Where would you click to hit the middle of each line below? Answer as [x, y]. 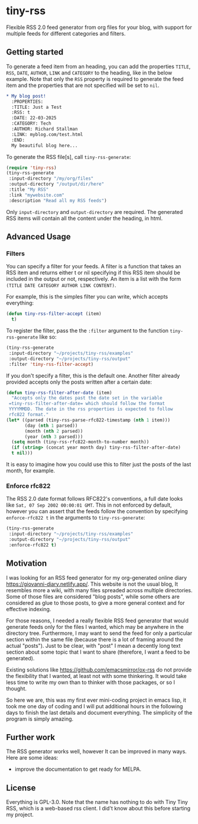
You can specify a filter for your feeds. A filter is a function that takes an [94, 267]
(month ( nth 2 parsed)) [54, 431]
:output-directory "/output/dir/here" [56, 184]
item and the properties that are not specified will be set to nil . [83, 85]
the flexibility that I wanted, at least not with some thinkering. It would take [97, 676]
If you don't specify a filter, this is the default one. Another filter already [93, 375]
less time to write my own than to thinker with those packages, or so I [91, 682]
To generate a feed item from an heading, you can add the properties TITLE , [98, 66]
